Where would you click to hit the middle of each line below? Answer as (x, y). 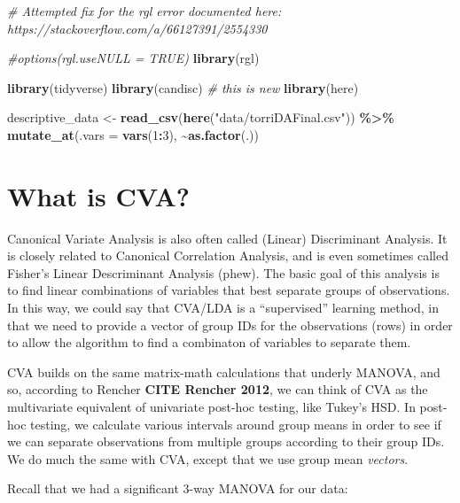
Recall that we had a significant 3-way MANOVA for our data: (178, 488)
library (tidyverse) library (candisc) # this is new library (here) (183, 87)
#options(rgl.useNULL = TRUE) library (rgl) (133, 58)
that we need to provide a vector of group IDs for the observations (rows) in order (230, 325)
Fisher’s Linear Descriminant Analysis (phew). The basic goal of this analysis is (223, 272)
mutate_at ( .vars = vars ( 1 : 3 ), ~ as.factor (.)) (133, 134)
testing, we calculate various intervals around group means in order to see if (236, 424)
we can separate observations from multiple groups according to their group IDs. (226, 441)
